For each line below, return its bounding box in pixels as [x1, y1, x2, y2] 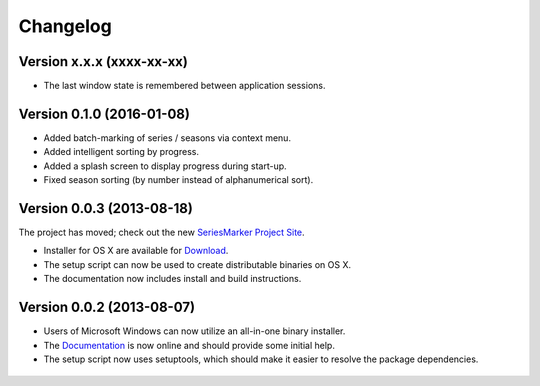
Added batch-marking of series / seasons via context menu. [43, 131, 292, 144]
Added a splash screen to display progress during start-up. [43, 160, 287, 172]
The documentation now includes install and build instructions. [43, 273, 302, 285]
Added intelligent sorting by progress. [43, 146, 200, 158]
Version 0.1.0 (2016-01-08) [18, 105, 190, 122]
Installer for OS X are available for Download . [43, 245, 229, 257]
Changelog [18, 15, 112, 37]
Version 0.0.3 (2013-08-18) [18, 200, 194, 217]
